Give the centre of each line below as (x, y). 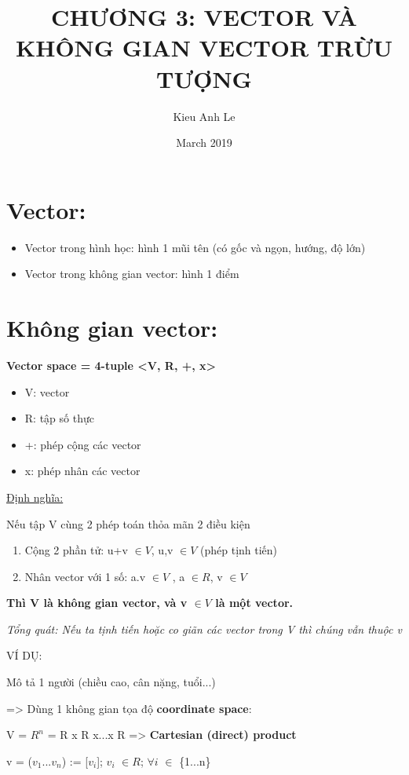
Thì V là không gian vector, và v (97, 603)
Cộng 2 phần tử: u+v (76, 550)
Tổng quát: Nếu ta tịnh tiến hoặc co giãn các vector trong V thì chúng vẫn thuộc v (204, 629)
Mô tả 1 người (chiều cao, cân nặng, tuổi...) (111, 682)
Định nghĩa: (35, 497)
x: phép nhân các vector (82, 471)
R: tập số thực (59, 418)
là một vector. (254, 603)
